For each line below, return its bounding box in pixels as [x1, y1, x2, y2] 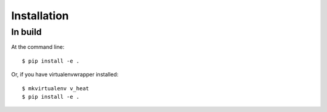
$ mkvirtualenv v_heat [22, 85, 90, 92]
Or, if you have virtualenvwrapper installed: [11, 71, 119, 78]
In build [11, 26, 42, 37]
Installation [11, 9, 69, 22]
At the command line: [11, 43, 65, 51]
